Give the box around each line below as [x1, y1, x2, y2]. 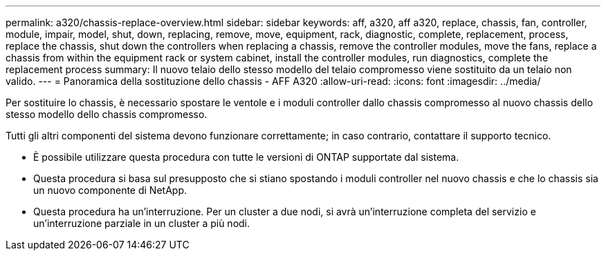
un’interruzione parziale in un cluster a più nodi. [33, 217, 250, 229]
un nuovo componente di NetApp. [33, 184, 187, 196]
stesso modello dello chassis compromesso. [6, 108, 208, 120]
